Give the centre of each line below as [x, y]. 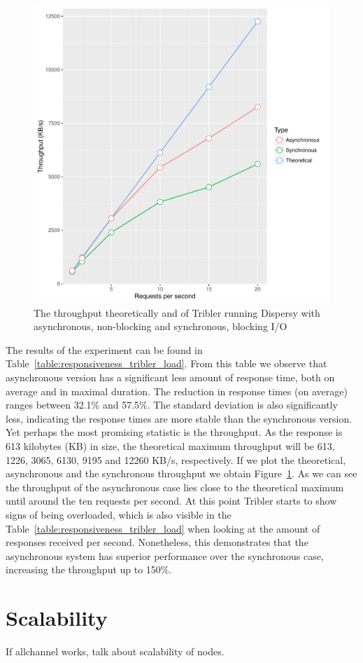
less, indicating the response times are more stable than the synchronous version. [179, 418]
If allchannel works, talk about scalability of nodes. [115, 651]
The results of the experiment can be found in [104, 349]
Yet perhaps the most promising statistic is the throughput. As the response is [174, 432]
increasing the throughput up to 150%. [89, 569]
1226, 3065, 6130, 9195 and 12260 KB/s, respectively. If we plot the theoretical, [176, 459]
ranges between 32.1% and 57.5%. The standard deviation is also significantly [172, 405]
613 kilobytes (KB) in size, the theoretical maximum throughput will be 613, [170, 445]
